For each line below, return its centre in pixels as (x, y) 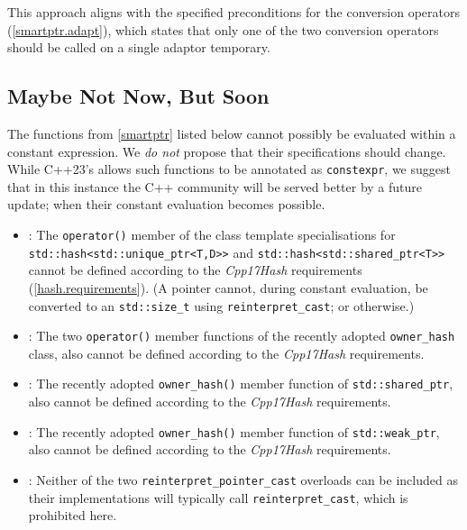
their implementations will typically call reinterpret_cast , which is (218, 497)
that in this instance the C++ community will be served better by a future (215, 186)
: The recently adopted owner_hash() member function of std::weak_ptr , (234, 431)
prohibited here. (73, 515)
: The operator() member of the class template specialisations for (212, 235)
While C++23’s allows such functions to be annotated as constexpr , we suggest (229, 169)
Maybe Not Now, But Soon (138, 96)
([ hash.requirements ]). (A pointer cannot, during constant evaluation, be (228, 287)
